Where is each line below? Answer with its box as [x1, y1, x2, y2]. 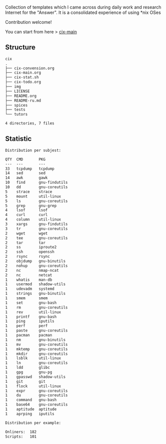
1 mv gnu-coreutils [5, 342, 68, 347]
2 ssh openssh [5, 249, 55, 254]
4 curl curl [5, 213, 48, 218]
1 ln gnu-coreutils [5, 360, 68, 365]
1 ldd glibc [5, 365, 50, 370]
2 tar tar [5, 240, 46, 245]
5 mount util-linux [5, 194, 61, 199]
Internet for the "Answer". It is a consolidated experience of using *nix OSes [5, 9, 161, 15]
